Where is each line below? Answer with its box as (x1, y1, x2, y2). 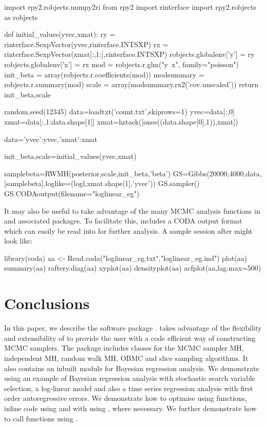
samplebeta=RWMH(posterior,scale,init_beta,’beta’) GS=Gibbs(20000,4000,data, (4, 168, 262, 178)
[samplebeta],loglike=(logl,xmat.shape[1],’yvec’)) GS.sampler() (4, 178, 200, 189)
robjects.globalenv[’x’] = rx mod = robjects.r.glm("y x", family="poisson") (4, 58, 239, 69)
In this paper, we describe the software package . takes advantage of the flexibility (4, 322, 262, 333)
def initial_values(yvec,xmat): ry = (4, 29, 115, 39)
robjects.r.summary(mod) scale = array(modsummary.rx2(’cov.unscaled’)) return (4, 79, 259, 90)
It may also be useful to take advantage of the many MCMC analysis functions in (4, 205, 260, 216)
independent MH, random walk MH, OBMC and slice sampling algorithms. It (4, 352, 249, 363)
